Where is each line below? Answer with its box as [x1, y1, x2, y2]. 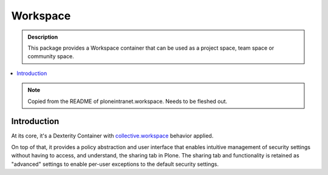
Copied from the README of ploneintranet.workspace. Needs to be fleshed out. [27, 97, 228, 105]
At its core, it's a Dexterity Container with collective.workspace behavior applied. [11, 132, 214, 139]
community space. [27, 53, 74, 60]
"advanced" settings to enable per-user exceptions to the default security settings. [11, 160, 219, 168]
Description [27, 33, 58, 41]
